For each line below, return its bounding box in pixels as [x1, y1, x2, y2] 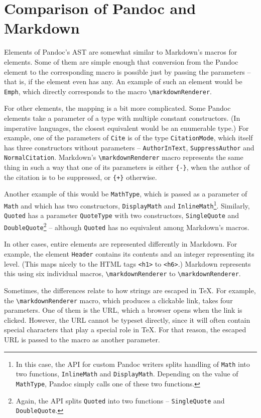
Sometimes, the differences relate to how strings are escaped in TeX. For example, [4, 285, 256, 295]
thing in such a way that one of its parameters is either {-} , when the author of [4, 162, 250, 172]
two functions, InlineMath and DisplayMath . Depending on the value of [16, 368, 238, 379]
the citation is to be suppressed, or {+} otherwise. [4, 171, 157, 182]
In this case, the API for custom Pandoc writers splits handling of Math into [16, 358, 250, 369]
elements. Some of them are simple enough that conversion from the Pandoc [4, 56, 238, 67]
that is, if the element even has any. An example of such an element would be [4, 76, 242, 87]
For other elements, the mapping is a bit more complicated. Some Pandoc [4, 103, 231, 113]
